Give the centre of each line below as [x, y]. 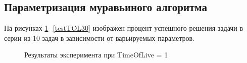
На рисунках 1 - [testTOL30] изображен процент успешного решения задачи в [124, 28]
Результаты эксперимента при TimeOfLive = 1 [96, 55]
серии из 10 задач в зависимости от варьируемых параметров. [100, 38]
